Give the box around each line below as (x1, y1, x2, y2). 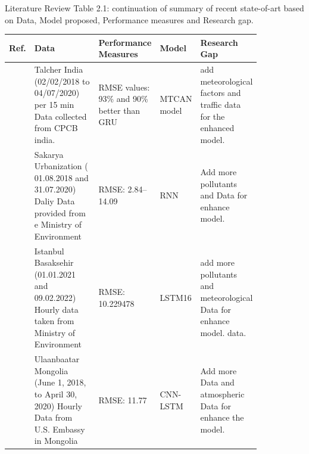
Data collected (34, 110, 87, 122)
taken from (34, 315, 74, 327)
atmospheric (200, 387, 245, 400)
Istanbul (34, 244, 64, 257)
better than (98, 104, 141, 116)
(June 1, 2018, (34, 376, 86, 388)
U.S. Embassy (34, 422, 85, 435)
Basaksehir (34, 256, 74, 269)
